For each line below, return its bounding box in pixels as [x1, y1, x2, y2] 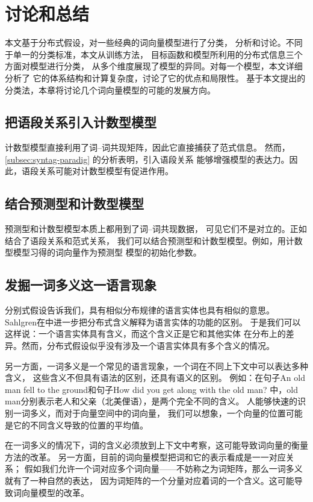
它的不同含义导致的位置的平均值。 [13, 418, 148, 431]
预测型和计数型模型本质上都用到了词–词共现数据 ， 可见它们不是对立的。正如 [5, 222, 307, 235]
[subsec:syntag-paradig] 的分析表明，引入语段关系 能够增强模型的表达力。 [5, 152, 290, 165]
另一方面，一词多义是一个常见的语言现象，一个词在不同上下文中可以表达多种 [5, 359, 308, 372]
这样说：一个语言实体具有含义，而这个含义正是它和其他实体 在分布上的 [5, 327, 286, 340]
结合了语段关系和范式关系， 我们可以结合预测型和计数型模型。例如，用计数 [5, 234, 303, 246]
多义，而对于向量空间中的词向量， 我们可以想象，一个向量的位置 [29, 407, 286, 419]
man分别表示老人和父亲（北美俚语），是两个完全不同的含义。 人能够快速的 [5, 395, 298, 407]
